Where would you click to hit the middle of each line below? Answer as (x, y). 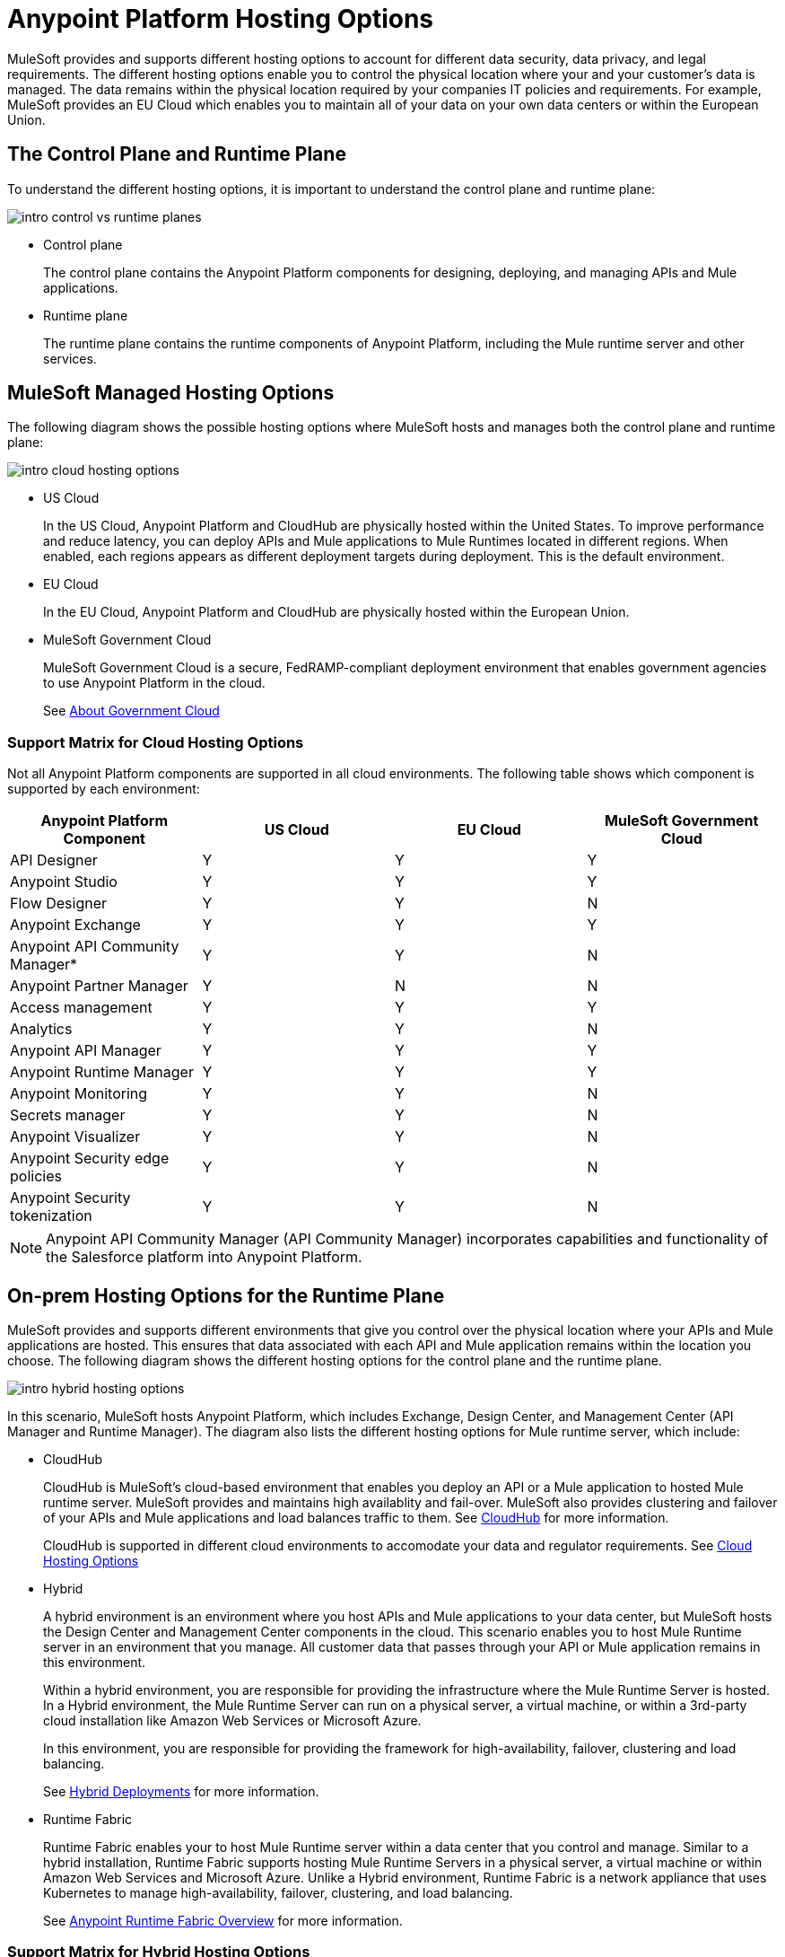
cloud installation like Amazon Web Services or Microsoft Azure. (232, 1721)
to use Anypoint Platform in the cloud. (154, 683)
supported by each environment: (104, 789)
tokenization (51, 1216)
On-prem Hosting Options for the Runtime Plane (226, 1295)
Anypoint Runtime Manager (102, 1072)
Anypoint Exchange (75, 925)
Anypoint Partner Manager (99, 986)
